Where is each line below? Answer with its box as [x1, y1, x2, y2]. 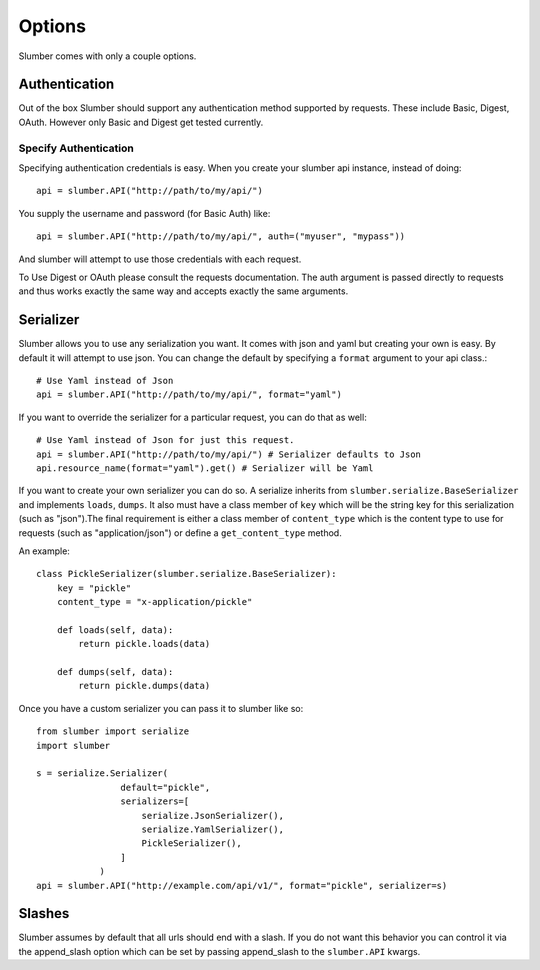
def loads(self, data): [56, 624, 174, 635]
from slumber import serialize [36, 726, 190, 737]
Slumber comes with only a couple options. [18, 50, 197, 62]
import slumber [36, 740, 111, 751]
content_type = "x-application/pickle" [56, 596, 253, 608]
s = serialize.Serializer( [36, 768, 169, 779]
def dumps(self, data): [56, 666, 174, 678]
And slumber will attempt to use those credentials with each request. [18, 253, 302, 265]
